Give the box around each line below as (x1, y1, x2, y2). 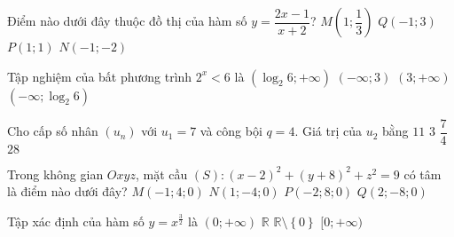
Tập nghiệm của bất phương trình (7, 67, 192, 85)
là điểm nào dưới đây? (7, 182, 128, 201)
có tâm (403, 164, 442, 183)
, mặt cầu (135, 164, 188, 183)
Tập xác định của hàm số (7, 211, 145, 230)
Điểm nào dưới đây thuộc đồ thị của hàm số (7, 12, 247, 29)
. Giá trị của (294, 122, 362, 140)
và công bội (200, 122, 262, 140)
